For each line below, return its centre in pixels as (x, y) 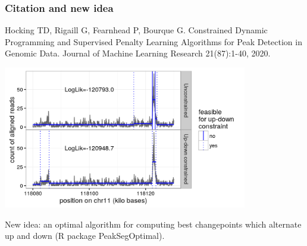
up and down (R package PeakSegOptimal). (85, 236)
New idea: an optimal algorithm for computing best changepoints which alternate (153, 224)
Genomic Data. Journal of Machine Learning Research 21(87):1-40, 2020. (138, 53)
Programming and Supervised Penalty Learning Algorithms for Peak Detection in (153, 41)
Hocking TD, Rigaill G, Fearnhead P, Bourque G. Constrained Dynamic (136, 30)
